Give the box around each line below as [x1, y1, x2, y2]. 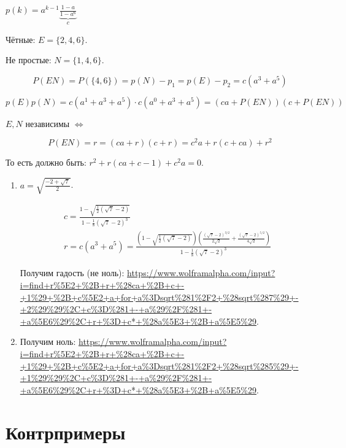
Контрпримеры [6, 419, 126, 444]
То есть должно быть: [6, 156, 87, 169]
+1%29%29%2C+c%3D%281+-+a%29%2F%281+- [20, 371, 212, 384]
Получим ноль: [20, 335, 76, 348]
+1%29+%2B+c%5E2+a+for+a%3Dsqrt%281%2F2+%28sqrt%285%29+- [20, 359, 299, 372]
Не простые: [6, 53, 52, 66]
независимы [25, 117, 70, 129]
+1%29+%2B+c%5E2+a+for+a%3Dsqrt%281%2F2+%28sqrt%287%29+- [20, 290, 299, 303]
